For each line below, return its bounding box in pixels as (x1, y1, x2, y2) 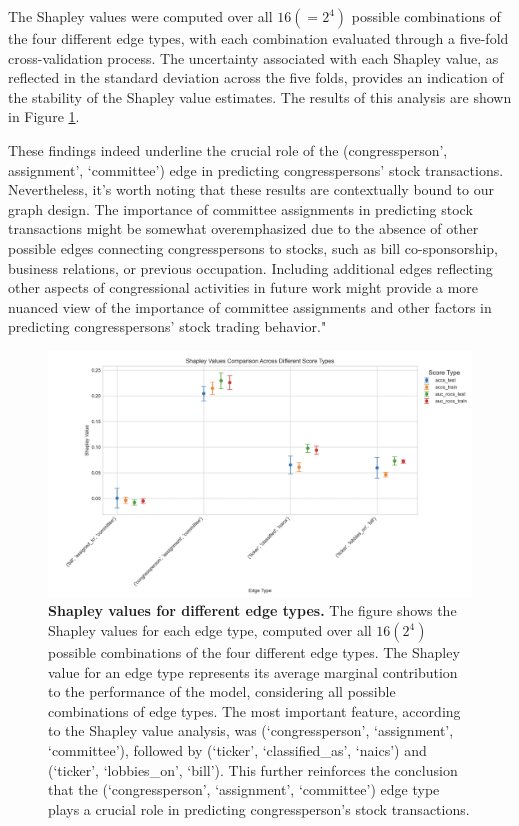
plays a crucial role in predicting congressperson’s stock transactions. (48, 798, 470, 819)
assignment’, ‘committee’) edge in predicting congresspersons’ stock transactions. (8, 159, 504, 180)
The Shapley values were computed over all (8, 6, 273, 26)
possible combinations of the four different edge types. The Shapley (48, 642, 460, 663)
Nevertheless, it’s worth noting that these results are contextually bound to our (8, 179, 494, 200)
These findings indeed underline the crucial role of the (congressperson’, (8, 139, 448, 160)
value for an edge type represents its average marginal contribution (48, 661, 458, 682)
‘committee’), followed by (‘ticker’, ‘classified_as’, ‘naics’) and (48, 740, 427, 761)
